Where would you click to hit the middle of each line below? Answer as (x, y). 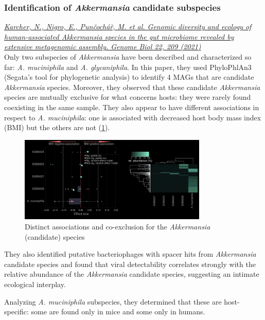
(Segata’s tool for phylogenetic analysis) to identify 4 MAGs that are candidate (129, 77)
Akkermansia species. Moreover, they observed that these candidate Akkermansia (132, 87)
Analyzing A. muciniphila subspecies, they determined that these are (113, 301)
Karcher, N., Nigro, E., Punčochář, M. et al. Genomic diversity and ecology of (128, 26)
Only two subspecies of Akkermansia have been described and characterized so (128, 57)
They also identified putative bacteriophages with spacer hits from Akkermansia (130, 254)
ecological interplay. (35, 284)
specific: (16, 312)
